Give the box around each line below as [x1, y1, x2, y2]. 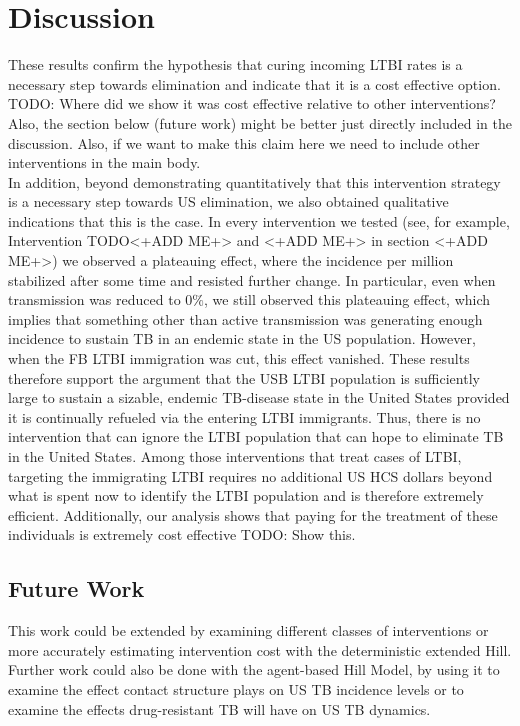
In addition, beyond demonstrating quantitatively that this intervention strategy [8, 171, 501, 192]
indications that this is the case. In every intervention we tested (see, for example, [8, 210, 510, 231]
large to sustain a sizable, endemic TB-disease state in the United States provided [8, 387, 510, 408]
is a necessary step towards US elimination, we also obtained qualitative [8, 191, 449, 212]
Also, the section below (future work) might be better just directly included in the [8, 112, 513, 133]
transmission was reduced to [8, 289, 181, 310]
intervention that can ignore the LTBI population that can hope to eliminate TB [8, 426, 504, 447]
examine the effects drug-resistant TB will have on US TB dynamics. [8, 698, 431, 719]
